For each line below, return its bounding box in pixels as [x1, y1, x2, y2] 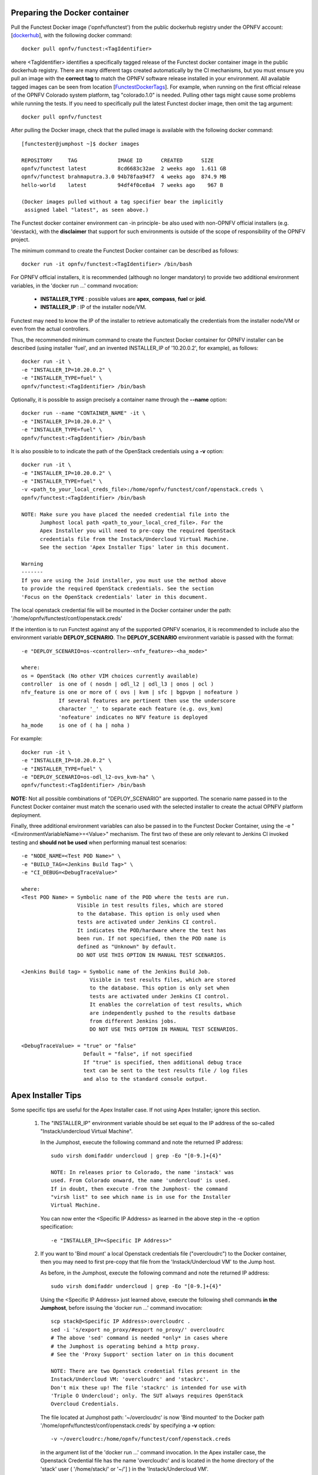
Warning [21, 560, 44, 567]
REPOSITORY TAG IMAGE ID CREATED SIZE [21, 157, 214, 163]
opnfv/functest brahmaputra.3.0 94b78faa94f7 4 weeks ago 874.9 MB [21, 173, 227, 180]
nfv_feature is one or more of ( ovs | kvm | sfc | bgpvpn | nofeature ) [21, 689, 239, 696]
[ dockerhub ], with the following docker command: [11, 31, 132, 38]
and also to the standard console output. [83, 1076, 208, 1082]
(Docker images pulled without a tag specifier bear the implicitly [21, 198, 223, 205]
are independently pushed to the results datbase [89, 1009, 236, 1016]
